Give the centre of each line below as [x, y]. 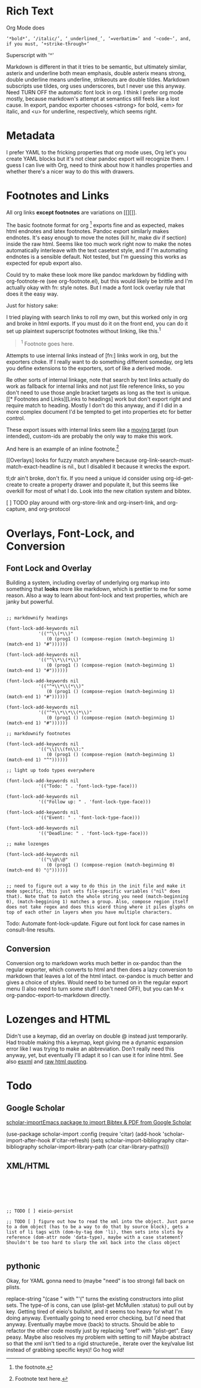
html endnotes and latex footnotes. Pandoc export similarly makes [88, 231]
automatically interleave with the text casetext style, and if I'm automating [97, 250]
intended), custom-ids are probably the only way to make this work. [90, 436]
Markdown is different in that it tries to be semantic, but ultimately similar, [97, 67]
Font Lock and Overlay [49, 568]
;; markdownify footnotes [38, 734]
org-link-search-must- [166, 460]
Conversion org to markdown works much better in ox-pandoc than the [94, 963]
